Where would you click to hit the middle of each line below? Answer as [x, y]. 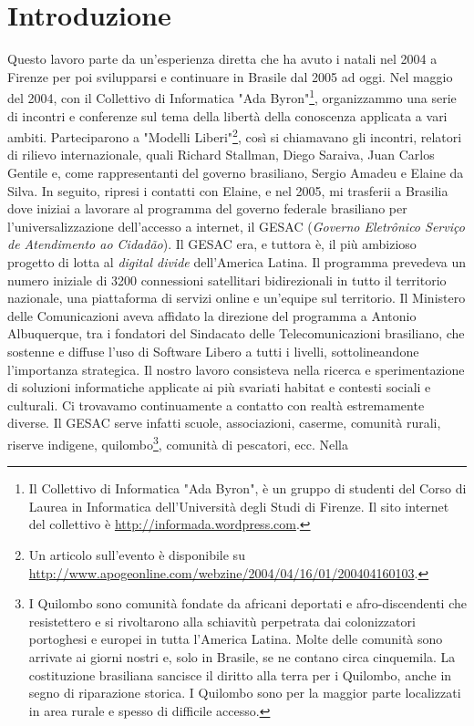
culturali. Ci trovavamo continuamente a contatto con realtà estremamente [216, 404]
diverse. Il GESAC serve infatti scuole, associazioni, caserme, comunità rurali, [224, 423]
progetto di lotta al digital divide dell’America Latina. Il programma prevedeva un [237, 261]
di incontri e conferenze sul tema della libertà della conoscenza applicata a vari [227, 115]
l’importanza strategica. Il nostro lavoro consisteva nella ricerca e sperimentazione [236, 369]
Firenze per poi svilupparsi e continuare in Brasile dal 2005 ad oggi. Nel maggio [230, 76]
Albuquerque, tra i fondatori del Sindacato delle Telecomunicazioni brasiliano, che [236, 333]
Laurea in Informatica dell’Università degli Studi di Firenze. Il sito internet [239, 506]
